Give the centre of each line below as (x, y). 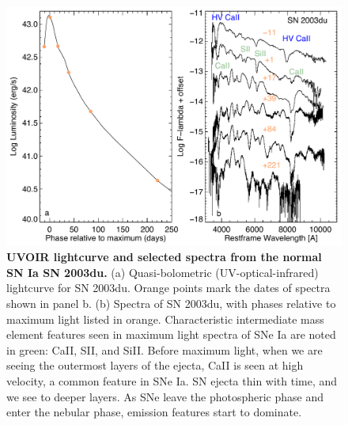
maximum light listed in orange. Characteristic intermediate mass (165, 319)
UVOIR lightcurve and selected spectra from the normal (164, 257)
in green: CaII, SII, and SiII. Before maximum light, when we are (165, 349)
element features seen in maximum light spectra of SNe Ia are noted (171, 334)
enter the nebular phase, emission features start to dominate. (154, 412)
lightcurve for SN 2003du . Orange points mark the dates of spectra (168, 288)
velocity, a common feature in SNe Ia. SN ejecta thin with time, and (172, 381)
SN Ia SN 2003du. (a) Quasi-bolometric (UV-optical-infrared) (163, 272)
